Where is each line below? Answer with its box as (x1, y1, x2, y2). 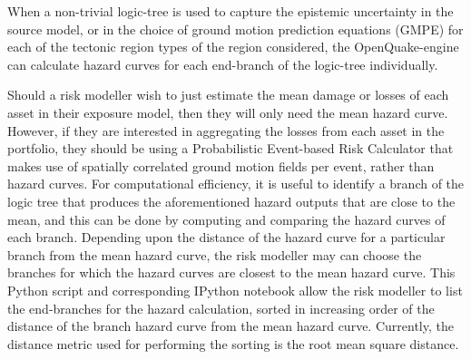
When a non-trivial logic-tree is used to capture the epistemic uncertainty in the (7, 2, 454, 20)
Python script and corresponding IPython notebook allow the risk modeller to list (7, 280, 463, 299)
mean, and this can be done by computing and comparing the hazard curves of (7, 209, 446, 228)
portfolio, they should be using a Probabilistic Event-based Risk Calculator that (7, 139, 454, 158)
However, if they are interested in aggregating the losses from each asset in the (7, 121, 445, 140)
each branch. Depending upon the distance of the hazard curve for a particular (7, 228, 446, 247)
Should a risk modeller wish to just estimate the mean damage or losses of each (7, 85, 449, 104)
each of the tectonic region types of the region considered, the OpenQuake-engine (7, 37, 459, 56)
